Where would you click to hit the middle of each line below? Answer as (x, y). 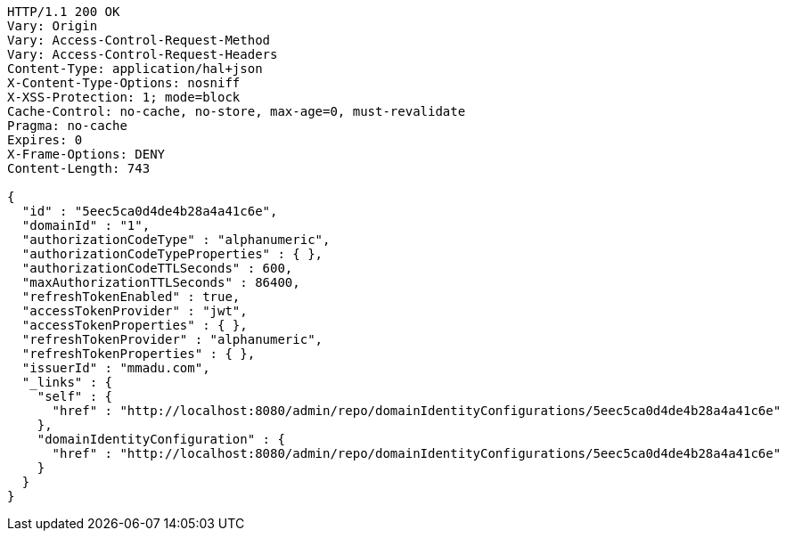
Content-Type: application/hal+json (135, 69)
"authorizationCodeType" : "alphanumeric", (176, 240)
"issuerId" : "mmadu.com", (116, 368)
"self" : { (75, 396)
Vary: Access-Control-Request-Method (139, 40)
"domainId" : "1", (86, 225)
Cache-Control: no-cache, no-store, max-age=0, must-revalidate (237, 111)
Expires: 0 (45, 140)
